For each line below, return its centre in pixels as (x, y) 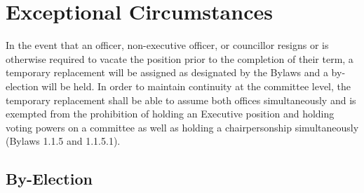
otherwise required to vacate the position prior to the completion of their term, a (180, 58)
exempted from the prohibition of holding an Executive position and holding (170, 114)
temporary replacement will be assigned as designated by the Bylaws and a (167, 72)
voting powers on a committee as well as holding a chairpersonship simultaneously (182, 127)
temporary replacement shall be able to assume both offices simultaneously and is (181, 100)
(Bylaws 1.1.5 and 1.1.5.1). (63, 141)
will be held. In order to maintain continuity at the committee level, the (196, 86)
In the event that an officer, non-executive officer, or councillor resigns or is (167, 45)
